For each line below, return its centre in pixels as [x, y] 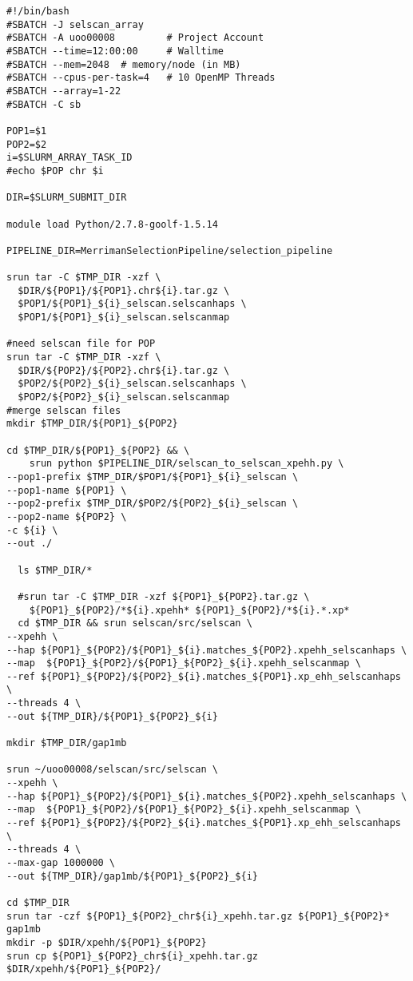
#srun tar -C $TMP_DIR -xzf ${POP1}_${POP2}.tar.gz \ [164, 596]
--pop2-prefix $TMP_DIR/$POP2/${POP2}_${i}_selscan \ [153, 504]
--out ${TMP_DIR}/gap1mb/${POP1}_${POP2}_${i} [132, 876]
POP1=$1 [27, 131]
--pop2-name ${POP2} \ [67, 516]
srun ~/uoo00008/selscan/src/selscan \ [112, 770]
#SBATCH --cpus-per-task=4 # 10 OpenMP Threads [141, 78]
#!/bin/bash [38, 11]
